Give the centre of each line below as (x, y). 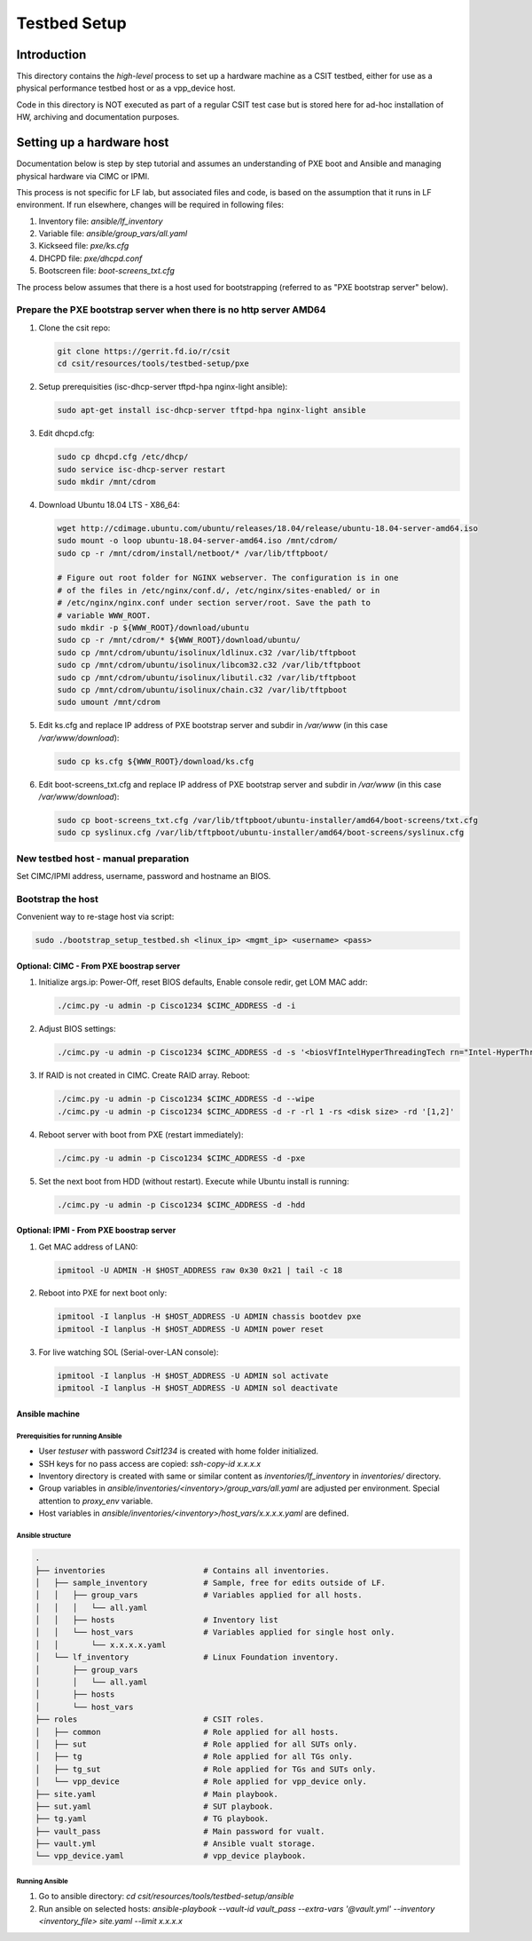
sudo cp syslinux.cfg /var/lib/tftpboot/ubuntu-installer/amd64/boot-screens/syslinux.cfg (261, 833)
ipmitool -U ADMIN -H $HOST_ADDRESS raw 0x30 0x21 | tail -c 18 (200, 1270)
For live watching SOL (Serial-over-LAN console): (129, 1352)
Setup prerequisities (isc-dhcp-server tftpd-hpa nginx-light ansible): (163, 387)
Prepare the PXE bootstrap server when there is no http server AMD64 (171, 310)
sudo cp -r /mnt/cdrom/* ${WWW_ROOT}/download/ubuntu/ (179, 640)
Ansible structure (44, 1535)
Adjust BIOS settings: (77, 1029)
